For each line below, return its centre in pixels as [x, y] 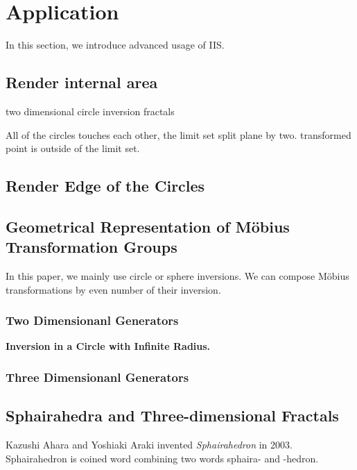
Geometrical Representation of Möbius [148, 226]
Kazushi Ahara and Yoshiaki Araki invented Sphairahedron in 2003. [149, 445]
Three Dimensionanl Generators [97, 377]
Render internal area [82, 82]
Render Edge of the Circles [105, 186]
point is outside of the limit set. [73, 148]
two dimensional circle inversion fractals [90, 111]
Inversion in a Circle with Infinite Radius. [108, 346]
